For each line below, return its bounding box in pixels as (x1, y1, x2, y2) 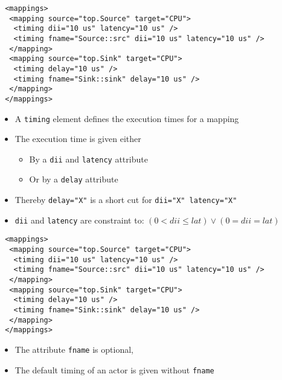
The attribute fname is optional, (14, 343, 133, 355)
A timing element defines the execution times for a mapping (14, 112, 239, 124)
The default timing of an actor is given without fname (14, 363, 214, 376)
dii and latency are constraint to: (14, 213, 144, 226)
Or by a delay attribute (29, 173, 118, 185)
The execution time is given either (14, 132, 141, 145)
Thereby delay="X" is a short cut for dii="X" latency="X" (14, 193, 237, 206)
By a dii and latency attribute (29, 152, 148, 165)
